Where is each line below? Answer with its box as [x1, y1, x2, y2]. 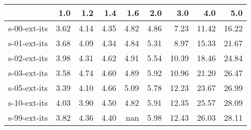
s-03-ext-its [8, 67, 48, 79]
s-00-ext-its [8, 22, 48, 34]
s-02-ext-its [8, 52, 48, 64]
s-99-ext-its [8, 112, 48, 123]
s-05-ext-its [8, 82, 48, 94]
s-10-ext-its [8, 97, 48, 108]
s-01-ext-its [8, 37, 48, 49]
